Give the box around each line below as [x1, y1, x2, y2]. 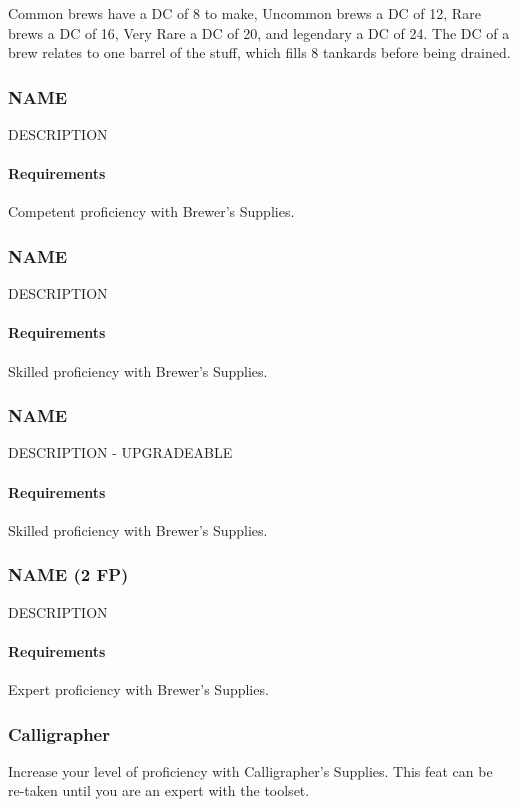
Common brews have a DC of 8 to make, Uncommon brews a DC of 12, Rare [8, 3, 481, 23]
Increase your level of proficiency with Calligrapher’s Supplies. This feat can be [8, 760, 493, 781]
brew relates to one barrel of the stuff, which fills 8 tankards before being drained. [8, 42, 511, 63]
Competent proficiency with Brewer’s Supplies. [8, 201, 295, 222]
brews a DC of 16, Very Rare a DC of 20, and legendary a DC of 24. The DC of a [8, 22, 510, 43]
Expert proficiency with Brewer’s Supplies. [8, 679, 269, 699]
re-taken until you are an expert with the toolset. [8, 780, 310, 801]
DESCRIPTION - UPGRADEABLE [8, 442, 233, 463]
